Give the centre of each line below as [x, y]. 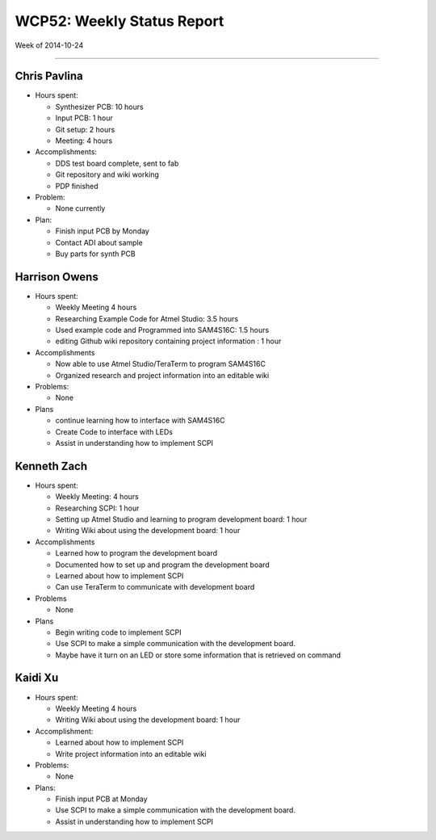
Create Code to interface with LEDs [114, 431]
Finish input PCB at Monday [102, 799]
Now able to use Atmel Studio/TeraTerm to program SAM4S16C [161, 364]
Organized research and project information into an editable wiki [162, 375]
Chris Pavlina [49, 76]
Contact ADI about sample [99, 242]
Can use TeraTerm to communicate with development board [155, 587]
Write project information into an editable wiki [131, 754]
